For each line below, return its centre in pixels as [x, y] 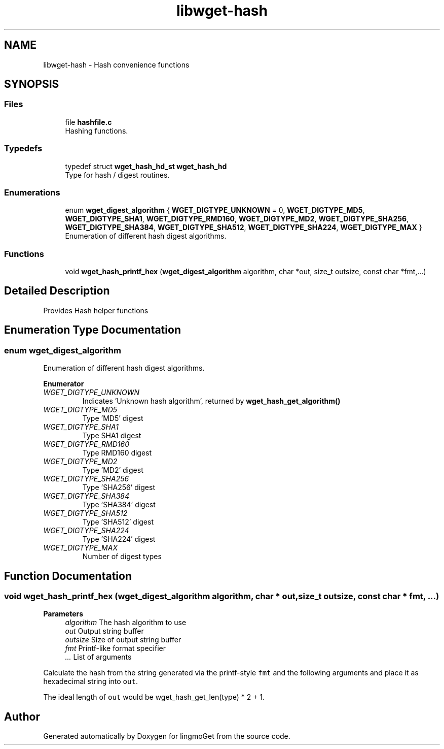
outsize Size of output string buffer [123, 640]
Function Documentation [68, 576]
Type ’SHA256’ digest [119, 487]
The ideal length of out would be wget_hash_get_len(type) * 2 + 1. [154, 697]
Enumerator [64, 384]
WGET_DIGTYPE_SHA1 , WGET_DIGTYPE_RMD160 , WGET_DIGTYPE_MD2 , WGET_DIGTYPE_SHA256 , [237, 219]
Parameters [63, 614]
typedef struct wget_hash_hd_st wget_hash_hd [146, 166]
